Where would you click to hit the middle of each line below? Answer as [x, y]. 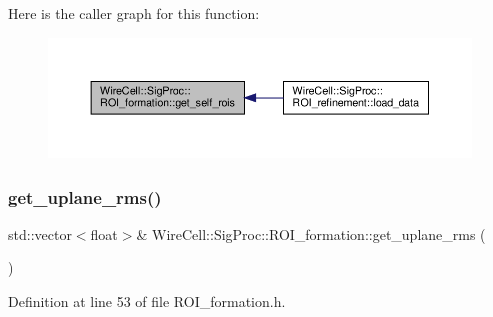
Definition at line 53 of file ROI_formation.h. [147, 300]
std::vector [40, 233]
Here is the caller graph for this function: [134, 13]
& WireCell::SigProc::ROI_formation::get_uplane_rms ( [311, 233]
